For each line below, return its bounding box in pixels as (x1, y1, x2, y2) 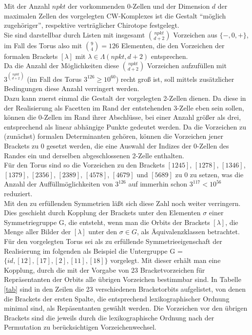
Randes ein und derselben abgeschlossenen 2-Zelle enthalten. (4, 150, 184, 160)
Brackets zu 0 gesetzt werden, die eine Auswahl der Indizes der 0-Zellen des (4, 141, 229, 151)
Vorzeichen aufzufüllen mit (147, 60, 227, 71)
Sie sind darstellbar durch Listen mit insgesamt (4, 29, 145, 39)
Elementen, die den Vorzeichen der (121, 40, 225, 50)
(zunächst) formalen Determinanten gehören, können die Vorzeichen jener (4, 131, 224, 141)
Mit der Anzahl (4, 1, 50, 11)
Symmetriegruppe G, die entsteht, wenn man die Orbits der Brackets (4, 217, 210, 227)
